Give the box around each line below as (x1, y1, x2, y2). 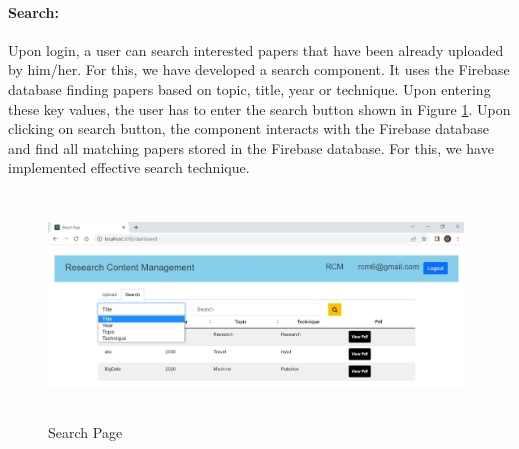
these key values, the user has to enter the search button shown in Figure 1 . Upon (8, 98, 511, 119)
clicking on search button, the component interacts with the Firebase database (8, 118, 489, 139)
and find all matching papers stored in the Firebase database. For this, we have (8, 137, 494, 158)
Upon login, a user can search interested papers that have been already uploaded (8, 39, 504, 60)
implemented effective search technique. (8, 157, 250, 178)
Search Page (48, 422, 123, 443)
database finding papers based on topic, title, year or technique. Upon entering (8, 78, 491, 99)
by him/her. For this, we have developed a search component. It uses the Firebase (8, 59, 510, 80)
